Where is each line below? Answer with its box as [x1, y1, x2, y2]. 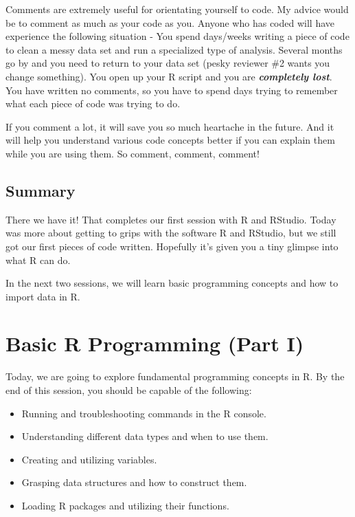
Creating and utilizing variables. [21, 452, 157, 466]
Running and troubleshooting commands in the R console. [21, 406, 266, 420]
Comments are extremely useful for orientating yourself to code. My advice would [5, 2, 349, 16]
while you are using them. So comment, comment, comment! [5, 146, 260, 160]
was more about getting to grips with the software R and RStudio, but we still [5, 225, 336, 240]
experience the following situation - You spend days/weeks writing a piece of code [5, 29, 350, 43]
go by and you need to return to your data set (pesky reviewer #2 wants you [5, 56, 330, 70]
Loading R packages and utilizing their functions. [21, 498, 229, 512]
